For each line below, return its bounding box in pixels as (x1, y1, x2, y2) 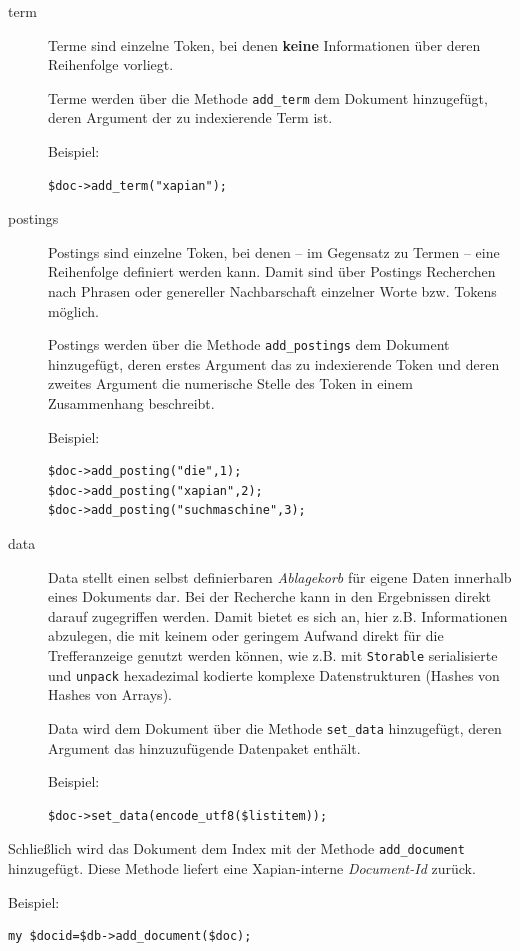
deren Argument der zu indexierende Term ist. (48, 107, 333, 128)
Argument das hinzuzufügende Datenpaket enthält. (48, 737, 361, 758)
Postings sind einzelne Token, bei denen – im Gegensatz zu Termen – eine (48, 241, 500, 262)
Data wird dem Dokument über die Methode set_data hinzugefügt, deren (48, 717, 502, 738)
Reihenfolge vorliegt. (48, 54, 174, 75)
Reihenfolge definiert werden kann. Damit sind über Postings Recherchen (48, 261, 496, 282)
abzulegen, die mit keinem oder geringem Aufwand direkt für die (48, 625, 444, 646)
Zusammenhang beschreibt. (48, 393, 215, 414)
